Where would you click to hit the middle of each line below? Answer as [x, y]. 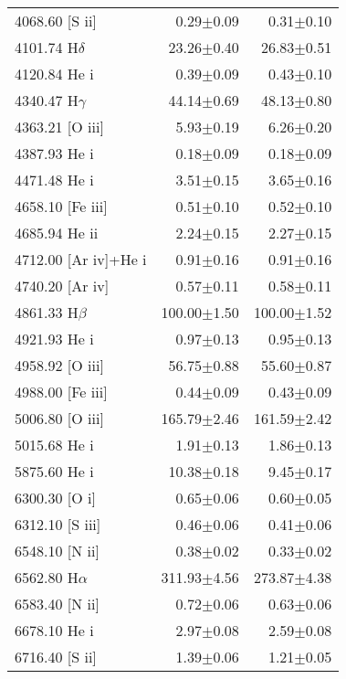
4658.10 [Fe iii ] [61, 206]
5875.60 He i [54, 471]
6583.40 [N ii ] [57, 604]
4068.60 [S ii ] [56, 21]
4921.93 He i [54, 339]
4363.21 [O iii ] [59, 127]
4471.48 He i [54, 180]
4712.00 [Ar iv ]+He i [81, 259]
